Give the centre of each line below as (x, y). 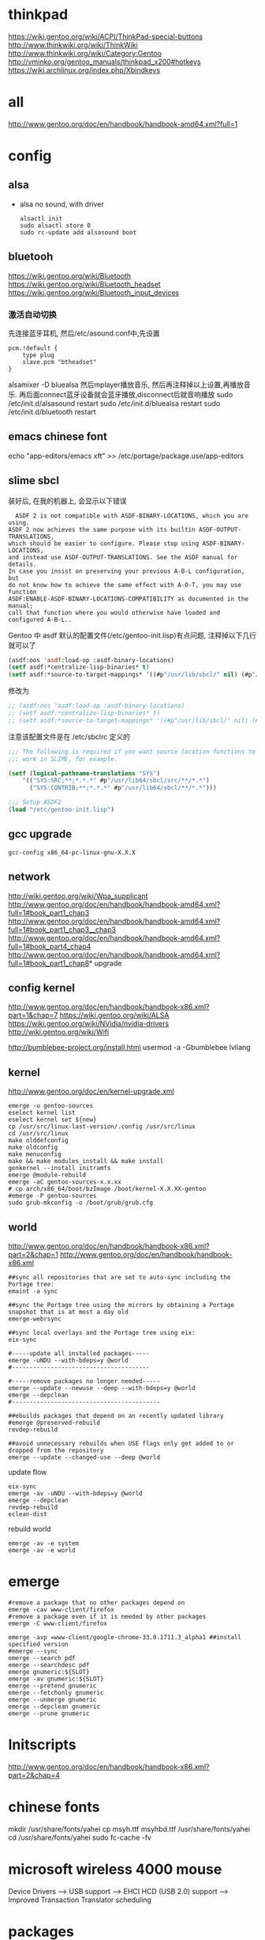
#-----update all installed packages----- (79, 1354)
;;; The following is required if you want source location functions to (132, 752)
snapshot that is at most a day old (68, 1312)
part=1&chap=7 (33, 1015)
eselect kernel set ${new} (52, 1120)
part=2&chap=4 (34, 1775)
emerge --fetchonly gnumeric (56, 1692)
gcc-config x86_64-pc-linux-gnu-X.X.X (72, 852)
